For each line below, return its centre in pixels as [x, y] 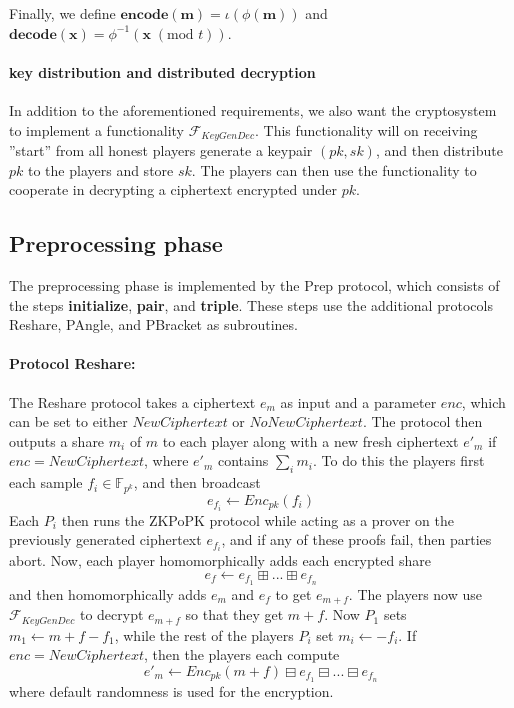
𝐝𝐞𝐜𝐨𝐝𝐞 [33, 34]
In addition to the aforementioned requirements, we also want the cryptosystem [253, 109]
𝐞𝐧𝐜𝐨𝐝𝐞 [144, 15]
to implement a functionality [97, 129]
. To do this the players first [398, 460]
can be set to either [68, 421]
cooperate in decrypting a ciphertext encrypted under [173, 189]
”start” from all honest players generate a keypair [161, 150]
